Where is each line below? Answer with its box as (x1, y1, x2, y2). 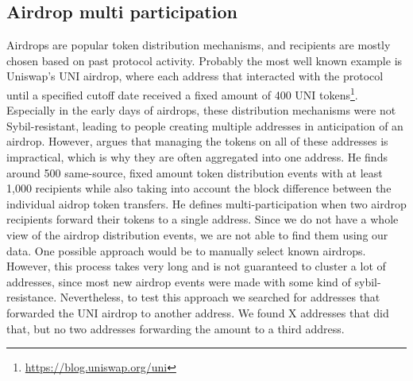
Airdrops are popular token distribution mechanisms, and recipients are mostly (6, 37, 391, 53)
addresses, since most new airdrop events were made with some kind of (6, 273, 351, 290)
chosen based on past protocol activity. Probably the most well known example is (6, 52, 403, 68)
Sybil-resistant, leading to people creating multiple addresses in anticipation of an (6, 117, 403, 134)
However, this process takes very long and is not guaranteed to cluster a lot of (6, 258, 386, 274)
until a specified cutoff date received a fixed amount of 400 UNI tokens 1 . (6, 84, 358, 103)
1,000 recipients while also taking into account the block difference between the (6, 180, 392, 196)
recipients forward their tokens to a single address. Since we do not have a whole (6, 211, 399, 227)
